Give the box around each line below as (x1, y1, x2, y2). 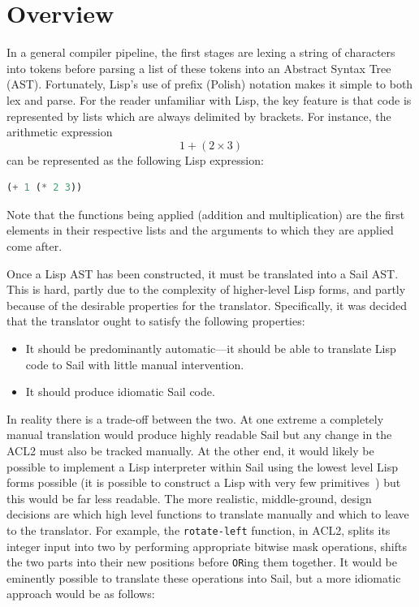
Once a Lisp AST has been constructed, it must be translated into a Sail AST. (6, 265, 399, 282)
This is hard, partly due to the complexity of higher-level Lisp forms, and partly (6, 281, 406, 298)
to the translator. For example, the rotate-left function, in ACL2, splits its (6, 521, 391, 538)
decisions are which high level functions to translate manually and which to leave (6, 506, 409, 523)
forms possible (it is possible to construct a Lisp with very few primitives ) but (6, 474, 401, 491)
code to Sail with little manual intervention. (25, 355, 244, 372)
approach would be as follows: (6, 585, 155, 602)
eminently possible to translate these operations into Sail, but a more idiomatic (6, 569, 401, 586)
